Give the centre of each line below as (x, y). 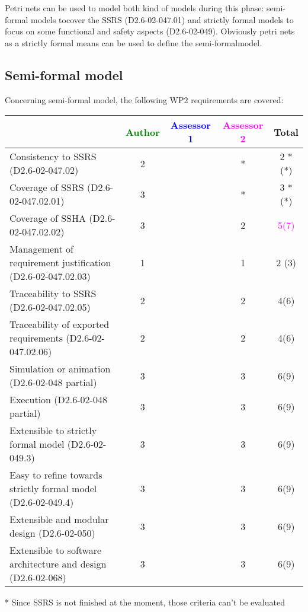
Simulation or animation (60, 369)
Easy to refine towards (56, 475)
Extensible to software (56, 550)
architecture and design (58, 564)
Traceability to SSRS (53, 294)
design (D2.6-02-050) (52, 533)
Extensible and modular (59, 519)
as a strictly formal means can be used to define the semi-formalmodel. (134, 42)
